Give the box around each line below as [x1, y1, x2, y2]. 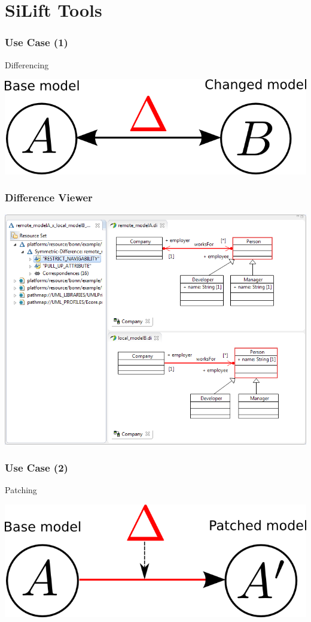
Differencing [5, 58, 49, 71]
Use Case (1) [5, 35, 68, 50]
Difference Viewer [5, 190, 93, 205]
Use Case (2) [5, 460, 68, 475]
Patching [5, 484, 37, 496]
